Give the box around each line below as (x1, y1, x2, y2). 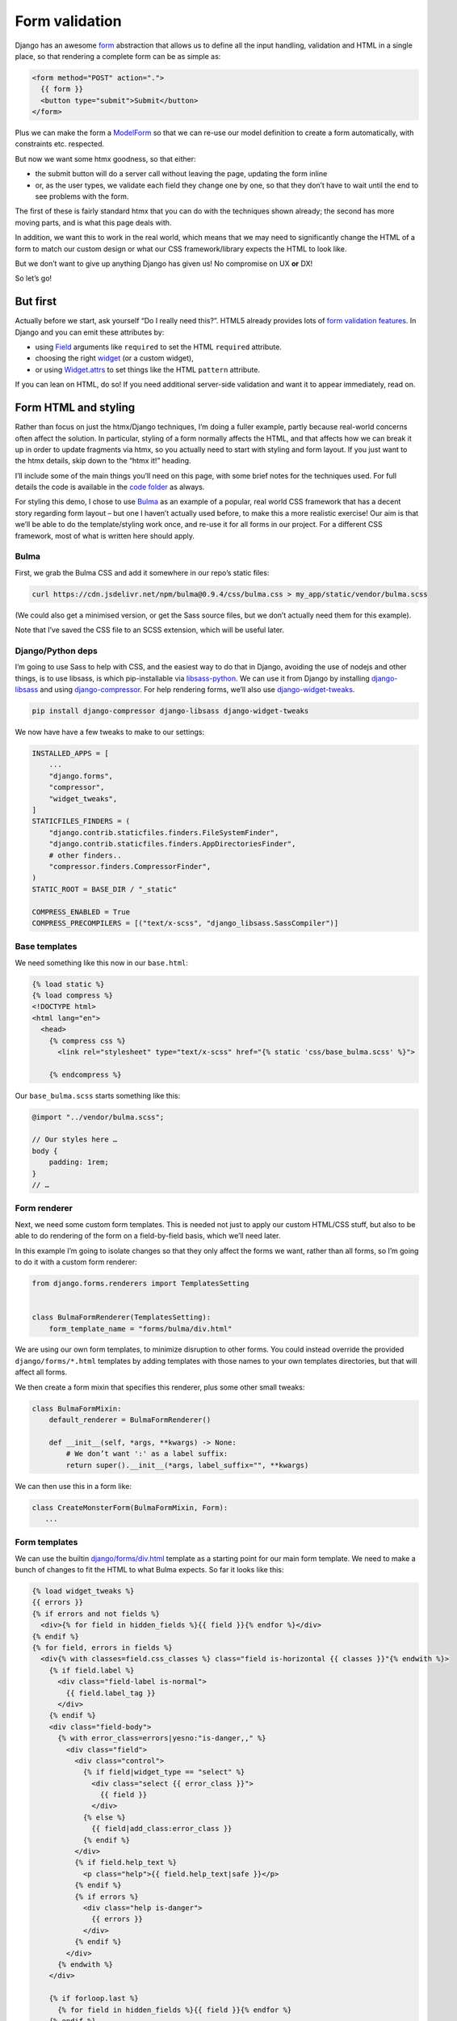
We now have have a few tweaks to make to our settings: (15, 728, 205, 737)
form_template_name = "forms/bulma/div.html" (48, 1324, 233, 1333)
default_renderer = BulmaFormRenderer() (48, 1416, 212, 1424)
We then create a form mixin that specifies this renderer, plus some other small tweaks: (15, 1382, 305, 1392)
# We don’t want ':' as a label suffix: (65, 1449, 228, 1458)
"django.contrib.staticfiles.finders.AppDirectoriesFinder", (48, 839, 296, 849)
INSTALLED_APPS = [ (31, 749, 109, 758)
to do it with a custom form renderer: (15, 1257, 137, 1267)
